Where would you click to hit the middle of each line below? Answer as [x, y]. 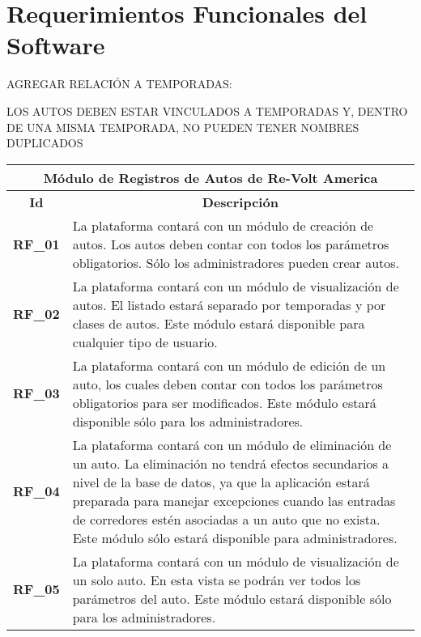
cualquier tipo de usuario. [145, 342]
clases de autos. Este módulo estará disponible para [219, 323]
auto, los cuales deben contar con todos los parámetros [228, 384]
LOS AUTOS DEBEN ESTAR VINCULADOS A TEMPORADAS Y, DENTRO [207, 110]
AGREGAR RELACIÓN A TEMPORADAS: [119, 84]
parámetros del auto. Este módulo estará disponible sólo [232, 598]
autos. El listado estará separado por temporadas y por [229, 304]
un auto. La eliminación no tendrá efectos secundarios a [231, 463]
